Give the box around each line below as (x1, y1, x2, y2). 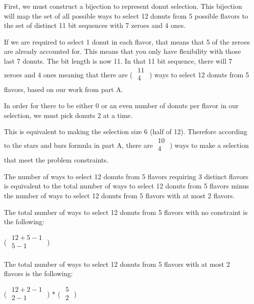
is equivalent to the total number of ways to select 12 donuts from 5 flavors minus (4, 181, 249, 191)
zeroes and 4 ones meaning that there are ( (4, 69, 133, 79)
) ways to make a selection (169, 140, 249, 150)
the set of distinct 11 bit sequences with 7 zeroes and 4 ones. (4, 20, 186, 30)
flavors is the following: (4, 268, 73, 279)
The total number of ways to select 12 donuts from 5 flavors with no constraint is (4, 207, 248, 217)
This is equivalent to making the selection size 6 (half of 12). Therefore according (4, 126, 247, 137)
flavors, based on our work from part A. (4, 84, 123, 94)
